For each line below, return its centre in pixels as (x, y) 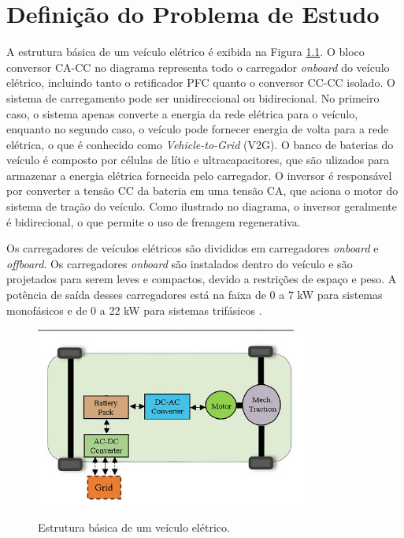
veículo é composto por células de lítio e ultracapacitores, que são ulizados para (198, 160)
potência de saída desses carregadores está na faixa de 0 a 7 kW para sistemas (195, 295)
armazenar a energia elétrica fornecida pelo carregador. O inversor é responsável (199, 175)
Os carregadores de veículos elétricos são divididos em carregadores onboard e (193, 248)
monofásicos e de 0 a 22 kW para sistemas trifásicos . (134, 310)
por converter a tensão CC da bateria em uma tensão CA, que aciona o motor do (202, 191)
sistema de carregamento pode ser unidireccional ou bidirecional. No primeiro (193, 97)
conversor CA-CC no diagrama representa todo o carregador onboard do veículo (198, 67)
